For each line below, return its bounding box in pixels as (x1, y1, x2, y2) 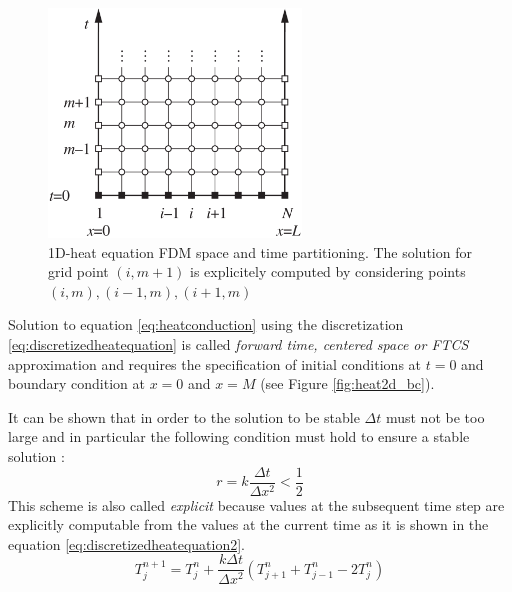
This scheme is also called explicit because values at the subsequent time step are (8, 494, 505, 515)
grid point (48, 261, 109, 282)
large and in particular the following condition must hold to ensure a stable (8, 426, 470, 447)
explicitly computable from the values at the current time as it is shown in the (8, 514, 489, 535)
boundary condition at (8, 373, 145, 394)
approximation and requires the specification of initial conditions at (8, 353, 422, 374)
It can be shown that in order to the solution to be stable (8, 406, 360, 427)
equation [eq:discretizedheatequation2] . (8, 533, 246, 554)
